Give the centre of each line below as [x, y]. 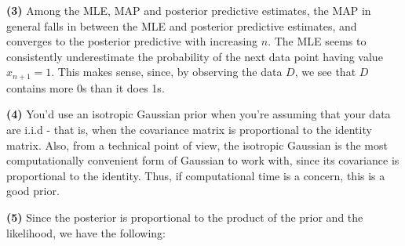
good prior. [33, 191]
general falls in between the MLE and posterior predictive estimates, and [182, 25]
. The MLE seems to [317, 41]
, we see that [325, 72]
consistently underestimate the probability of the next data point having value [195, 56]
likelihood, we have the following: [86, 232]
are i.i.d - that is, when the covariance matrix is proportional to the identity [189, 130]
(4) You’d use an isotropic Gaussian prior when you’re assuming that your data [199, 114]
